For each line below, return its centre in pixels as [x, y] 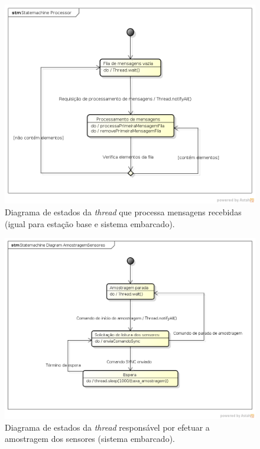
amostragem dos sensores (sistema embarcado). [90, 439]
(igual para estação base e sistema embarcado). [90, 223]
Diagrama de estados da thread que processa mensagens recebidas [123, 211]
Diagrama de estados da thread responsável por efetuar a [107, 427]
